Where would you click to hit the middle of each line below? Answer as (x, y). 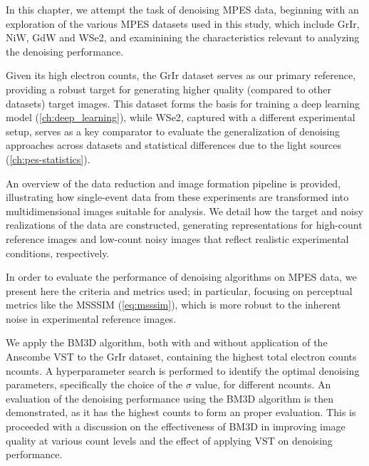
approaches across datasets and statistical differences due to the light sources (174, 145)
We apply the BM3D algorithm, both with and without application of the (167, 342)
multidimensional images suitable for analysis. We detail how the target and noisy (184, 211)
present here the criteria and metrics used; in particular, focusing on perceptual (179, 290)
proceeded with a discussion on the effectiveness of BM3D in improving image (176, 426)
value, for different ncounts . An (263, 384)
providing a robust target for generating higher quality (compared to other (169, 89)
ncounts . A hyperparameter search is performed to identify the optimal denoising (183, 370)
